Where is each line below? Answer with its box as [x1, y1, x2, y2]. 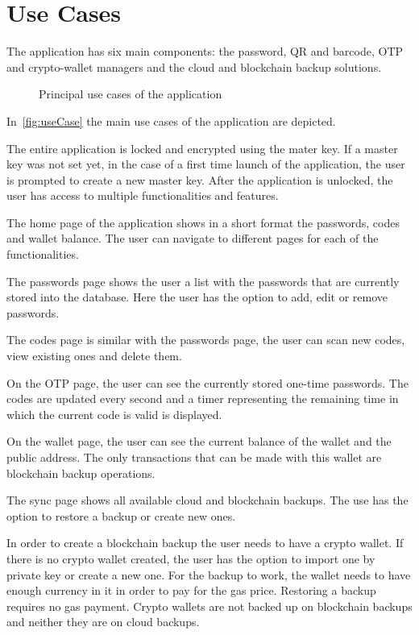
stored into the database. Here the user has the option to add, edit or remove [6, 288, 388, 305]
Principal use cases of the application [39, 85, 222, 102]
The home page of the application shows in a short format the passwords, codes [6, 214, 400, 230]
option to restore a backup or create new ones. [6, 507, 236, 524]
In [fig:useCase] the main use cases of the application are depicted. [6, 112, 336, 129]
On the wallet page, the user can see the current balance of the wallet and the [6, 433, 392, 450]
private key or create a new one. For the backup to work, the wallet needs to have [6, 566, 411, 583]
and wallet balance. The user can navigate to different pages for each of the [6, 230, 379, 247]
